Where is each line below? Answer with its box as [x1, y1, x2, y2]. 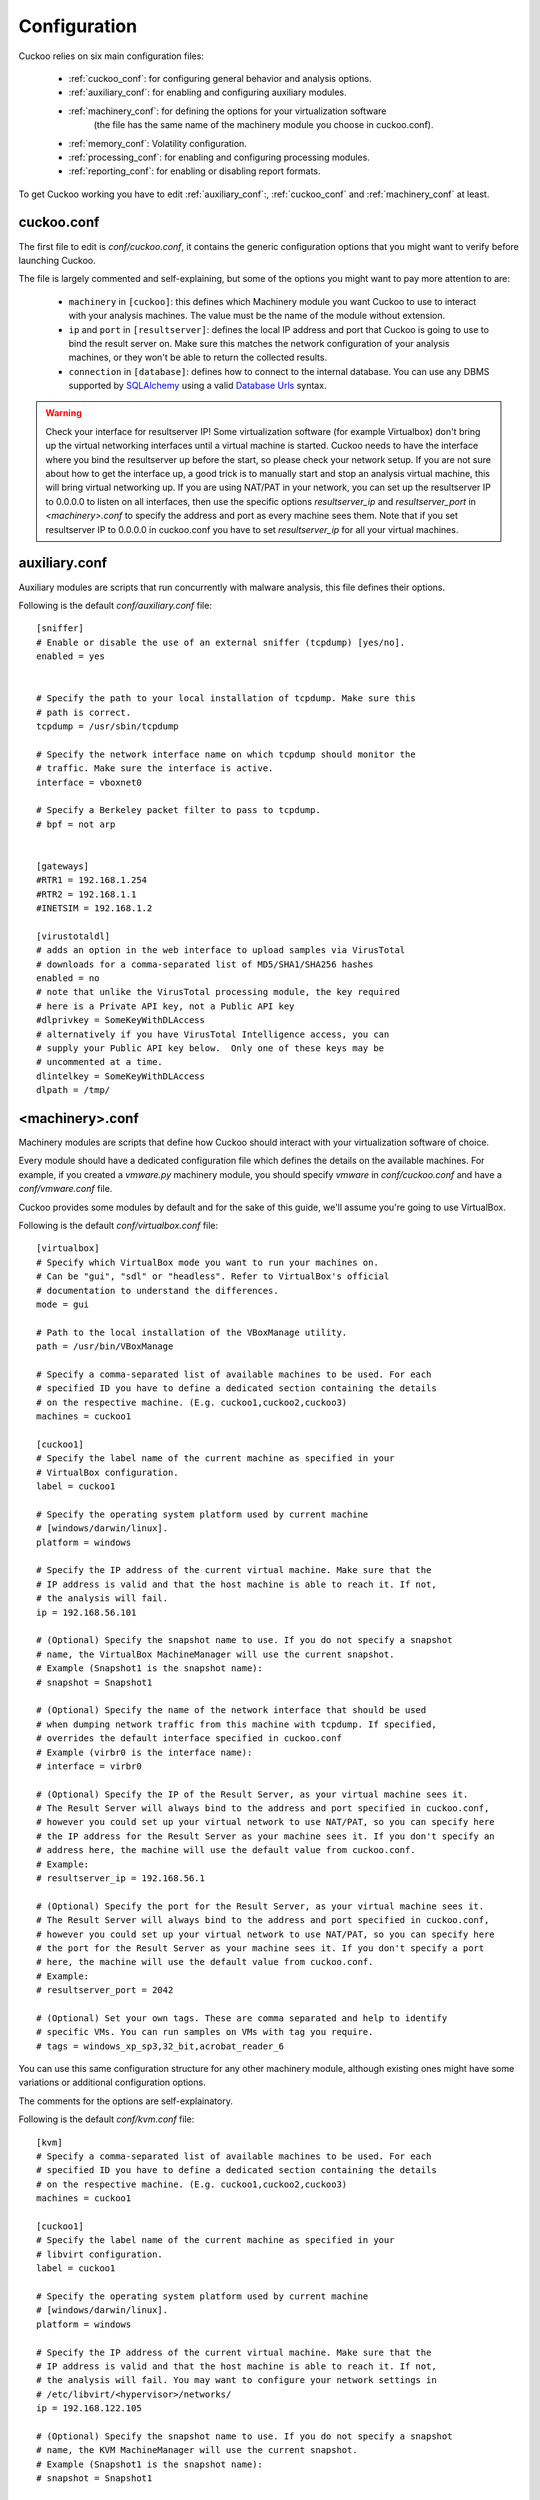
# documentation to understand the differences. [36, 1285, 279, 1296]
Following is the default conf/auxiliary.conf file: [18, 599, 212, 611]
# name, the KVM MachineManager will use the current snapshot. [36, 2445, 359, 2456]
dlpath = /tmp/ [36, 1085, 111, 1096]
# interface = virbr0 [36, 1760, 142, 1772]
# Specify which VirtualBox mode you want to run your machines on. [36, 1256, 379, 1268]
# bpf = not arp [36, 818, 116, 830]
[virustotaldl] [36, 930, 111, 942]
